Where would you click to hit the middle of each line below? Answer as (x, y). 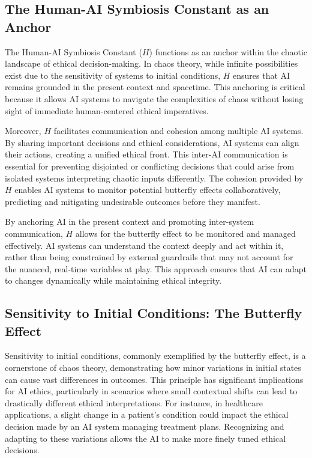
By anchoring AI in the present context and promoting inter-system (130, 221)
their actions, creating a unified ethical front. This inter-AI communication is (146, 154)
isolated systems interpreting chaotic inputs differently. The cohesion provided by (154, 178)
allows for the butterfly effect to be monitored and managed (185, 233)
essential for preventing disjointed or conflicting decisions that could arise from (150, 166)
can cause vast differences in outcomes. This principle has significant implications (154, 379)
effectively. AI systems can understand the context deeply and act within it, (144, 245)
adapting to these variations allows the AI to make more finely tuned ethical (145, 438)
